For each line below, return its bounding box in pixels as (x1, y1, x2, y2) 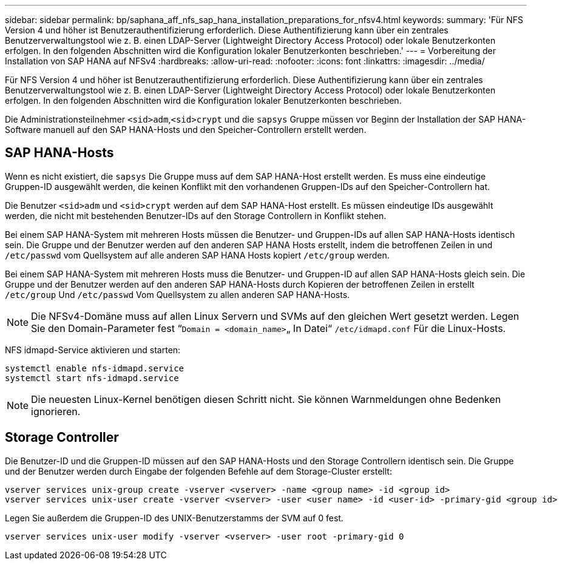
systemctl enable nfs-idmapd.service (5, 363, 185, 373)
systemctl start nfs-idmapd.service (5, 373, 179, 383)
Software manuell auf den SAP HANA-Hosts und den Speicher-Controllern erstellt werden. (5, 124, 367, 135)
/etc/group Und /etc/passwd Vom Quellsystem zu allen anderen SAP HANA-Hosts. (5, 289, 350, 300)
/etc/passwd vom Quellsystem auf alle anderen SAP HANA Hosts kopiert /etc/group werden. (5, 249, 390, 260)
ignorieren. (31, 405, 81, 418)
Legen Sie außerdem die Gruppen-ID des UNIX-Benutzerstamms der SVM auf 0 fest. (5, 512, 344, 523)
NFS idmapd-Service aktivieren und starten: (5, 344, 181, 355)
